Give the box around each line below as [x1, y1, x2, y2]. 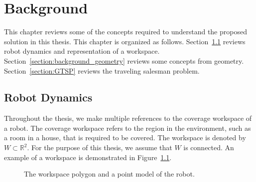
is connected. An [183, 142, 234, 153]
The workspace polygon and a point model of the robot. [24, 169, 195, 179]
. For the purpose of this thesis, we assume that [27, 142, 172, 153]
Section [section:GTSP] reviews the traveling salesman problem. [4, 65, 200, 76]
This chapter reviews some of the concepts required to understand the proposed [4, 26, 247, 37]
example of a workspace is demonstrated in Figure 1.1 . [4, 152, 172, 162]
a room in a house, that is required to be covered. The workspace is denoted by [4, 132, 246, 143]
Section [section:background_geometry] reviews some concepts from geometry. [4, 55, 244, 66]
